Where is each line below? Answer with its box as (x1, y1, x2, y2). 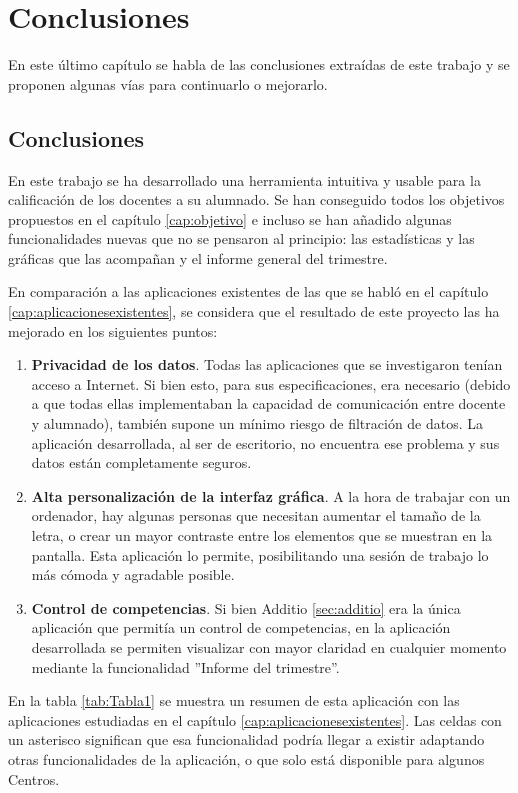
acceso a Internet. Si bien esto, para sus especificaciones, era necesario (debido (31, 373, 511, 394)
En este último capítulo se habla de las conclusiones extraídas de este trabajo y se (8, 54, 510, 75)
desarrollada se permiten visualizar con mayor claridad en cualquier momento (31, 636, 507, 657)
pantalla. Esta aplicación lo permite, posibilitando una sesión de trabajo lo (31, 544, 489, 565)
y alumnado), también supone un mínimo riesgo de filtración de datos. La (31, 413, 484, 434)
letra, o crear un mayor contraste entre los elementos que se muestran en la (31, 525, 493, 546)
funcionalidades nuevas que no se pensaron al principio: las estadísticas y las (8, 228, 475, 249)
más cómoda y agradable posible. (31, 564, 235, 585)
